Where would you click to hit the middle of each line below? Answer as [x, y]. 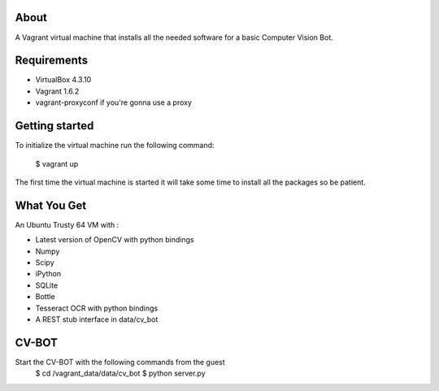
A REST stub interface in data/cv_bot [97, 319]
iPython [48, 274]
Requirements [52, 61]
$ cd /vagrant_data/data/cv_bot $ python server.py [121, 373]
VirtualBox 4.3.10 [63, 80]
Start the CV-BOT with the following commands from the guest [120, 362]
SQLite [47, 285]
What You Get [51, 205]
